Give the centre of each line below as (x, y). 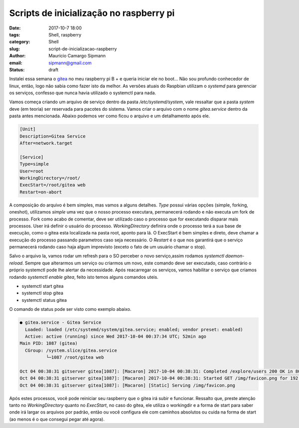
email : (16, 63)
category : (20, 42)
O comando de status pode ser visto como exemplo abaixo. (70, 309)
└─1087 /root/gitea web (75, 357)
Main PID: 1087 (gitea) (49, 343)
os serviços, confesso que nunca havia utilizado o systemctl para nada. (83, 93)
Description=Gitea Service (53, 136)
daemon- (235, 256)
